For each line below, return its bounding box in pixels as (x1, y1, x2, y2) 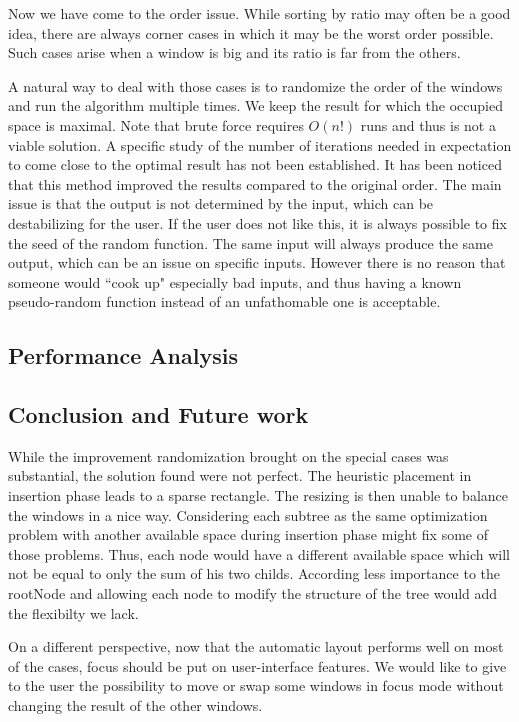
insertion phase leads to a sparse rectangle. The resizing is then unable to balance (8, 485, 508, 506)
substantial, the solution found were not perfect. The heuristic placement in (8, 465, 472, 486)
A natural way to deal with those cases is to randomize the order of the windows (8, 75, 503, 96)
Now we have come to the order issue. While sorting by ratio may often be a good (8, 3, 511, 23)
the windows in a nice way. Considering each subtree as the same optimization (8, 504, 488, 525)
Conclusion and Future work (8, 399, 309, 430)
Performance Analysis (8, 340, 238, 371)
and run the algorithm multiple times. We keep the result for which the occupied (8, 95, 503, 116)
